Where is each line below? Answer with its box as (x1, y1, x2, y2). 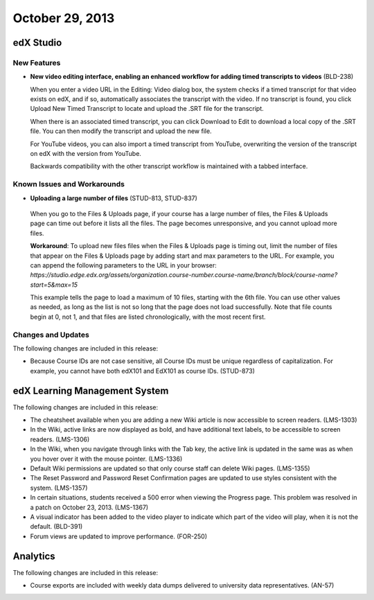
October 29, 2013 (12, 10, 115, 26)
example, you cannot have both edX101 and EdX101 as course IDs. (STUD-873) (30, 367, 256, 375)
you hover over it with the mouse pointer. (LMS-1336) (30, 455, 183, 463)
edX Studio (12, 37, 62, 48)
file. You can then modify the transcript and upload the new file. (30, 127, 212, 135)
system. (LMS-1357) (30, 484, 88, 492)
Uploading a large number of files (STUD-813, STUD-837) (30, 194, 197, 202)
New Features (12, 58, 61, 67)
